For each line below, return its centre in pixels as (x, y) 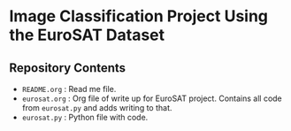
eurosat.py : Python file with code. (85, 117)
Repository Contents (68, 68)
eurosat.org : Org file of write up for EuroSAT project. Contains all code (152, 98)
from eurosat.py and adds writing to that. (97, 108)
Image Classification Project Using (138, 16)
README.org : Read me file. (69, 89)
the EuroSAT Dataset (87, 35)
